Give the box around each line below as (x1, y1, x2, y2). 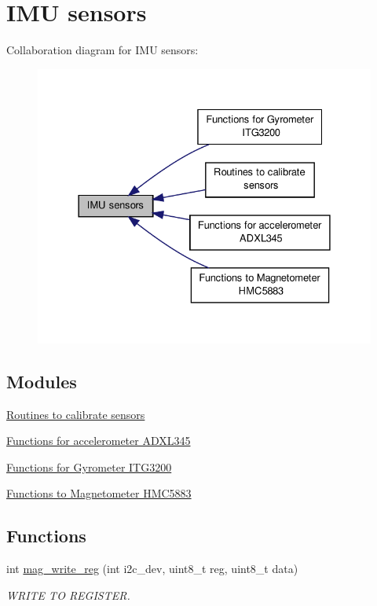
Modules (6, 369, 77, 393)
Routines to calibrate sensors (6, 406, 145, 422)
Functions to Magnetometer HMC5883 (6, 485, 192, 501)
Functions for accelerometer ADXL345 (6, 432, 191, 449)
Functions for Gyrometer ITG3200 (6, 458, 172, 475)
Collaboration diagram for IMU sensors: (6, 42, 199, 58)
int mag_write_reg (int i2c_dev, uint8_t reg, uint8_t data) (6, 560, 298, 577)
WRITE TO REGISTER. (6, 586, 130, 603)
